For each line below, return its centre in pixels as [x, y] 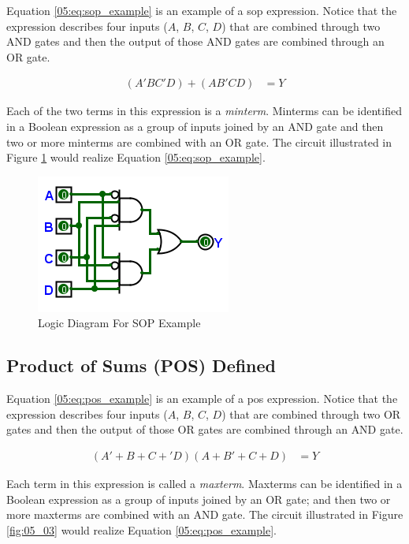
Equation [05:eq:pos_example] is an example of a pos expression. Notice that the [202, 399]
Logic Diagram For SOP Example [119, 323]
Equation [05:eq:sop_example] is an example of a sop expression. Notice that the [202, 10]
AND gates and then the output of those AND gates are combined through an [195, 41]
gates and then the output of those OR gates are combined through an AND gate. [205, 429]
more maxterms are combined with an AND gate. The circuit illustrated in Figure [205, 514]
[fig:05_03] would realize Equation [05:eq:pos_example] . [141, 529]
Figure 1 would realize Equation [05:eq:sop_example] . [136, 157]
